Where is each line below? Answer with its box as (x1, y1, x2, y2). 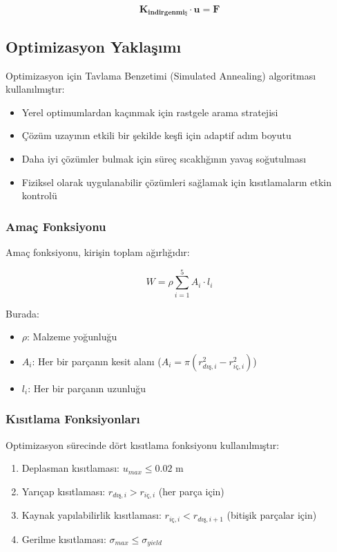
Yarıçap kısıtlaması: (21, 484, 106, 498)
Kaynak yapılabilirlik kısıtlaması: (21, 508, 162, 522)
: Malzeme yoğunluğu (27, 329, 117, 344)
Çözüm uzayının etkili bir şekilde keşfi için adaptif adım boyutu (21, 128, 291, 142)
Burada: (6, 306, 39, 320)
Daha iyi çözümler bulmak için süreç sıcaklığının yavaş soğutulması (21, 151, 307, 166)
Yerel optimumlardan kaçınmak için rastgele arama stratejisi (21, 104, 278, 119)
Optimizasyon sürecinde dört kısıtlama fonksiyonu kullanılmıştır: (6, 437, 280, 452)
